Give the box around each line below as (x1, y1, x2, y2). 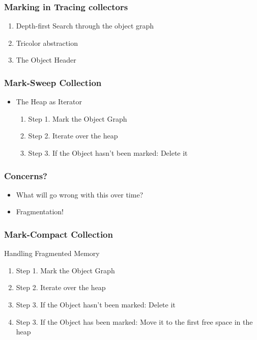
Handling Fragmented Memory (4, 248, 100, 259)
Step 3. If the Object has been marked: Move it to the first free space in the (16, 316, 253, 327)
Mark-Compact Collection (4, 228, 113, 240)
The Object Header (16, 54, 76, 65)
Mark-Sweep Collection (4, 76, 102, 89)
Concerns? (4, 169, 47, 182)
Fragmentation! (16, 206, 64, 217)
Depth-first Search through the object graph (16, 20, 154, 31)
